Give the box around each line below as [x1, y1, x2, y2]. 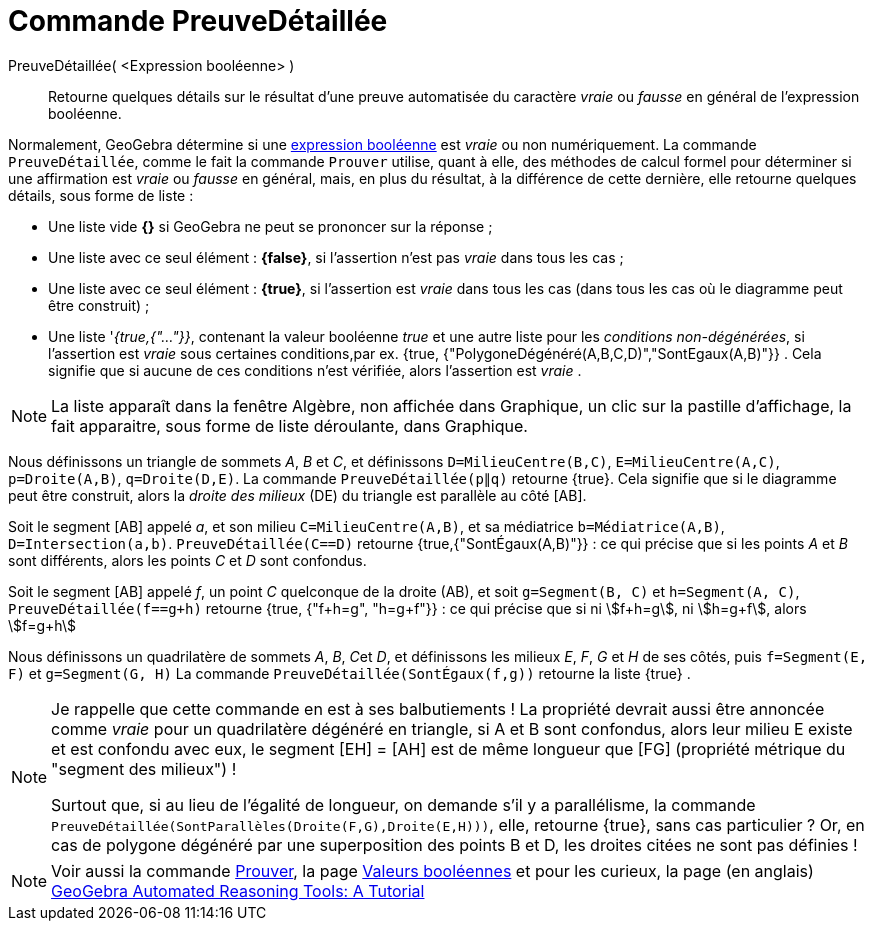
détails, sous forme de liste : [8, 186, 194, 204]
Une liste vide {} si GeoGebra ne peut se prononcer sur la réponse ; [48, 217, 493, 235]
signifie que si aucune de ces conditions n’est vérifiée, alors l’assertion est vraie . [48, 361, 582, 379]
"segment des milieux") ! [51, 758, 237, 779]
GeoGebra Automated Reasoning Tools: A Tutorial [51, 880, 425, 901]
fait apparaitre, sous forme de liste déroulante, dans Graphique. [51, 415, 528, 436]
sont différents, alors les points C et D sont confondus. [8, 551, 367, 569]
